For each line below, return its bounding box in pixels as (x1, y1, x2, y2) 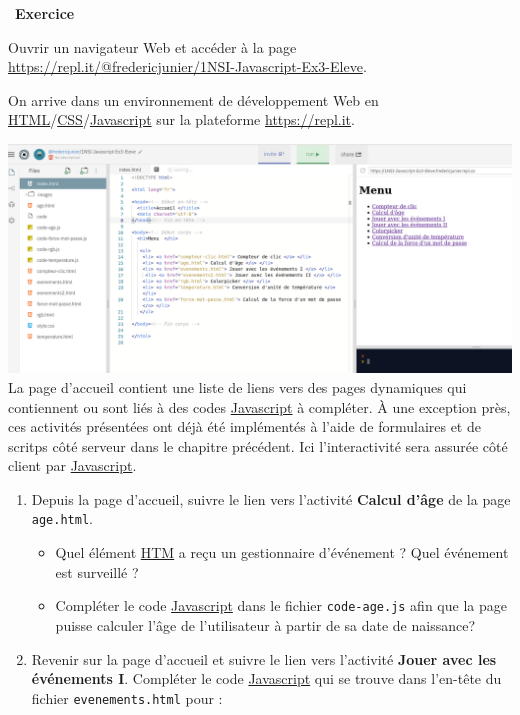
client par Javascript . (8, 455, 137, 476)
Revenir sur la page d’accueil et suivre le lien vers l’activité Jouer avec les (31, 648, 497, 669)
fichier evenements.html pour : (31, 687, 223, 708)
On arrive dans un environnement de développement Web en (8, 89, 379, 110)
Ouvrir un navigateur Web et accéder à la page (8, 36, 297, 57)
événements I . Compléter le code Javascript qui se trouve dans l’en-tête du (31, 668, 502, 689)
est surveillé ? (55, 561, 139, 582)
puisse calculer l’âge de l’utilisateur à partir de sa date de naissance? (55, 614, 476, 635)
